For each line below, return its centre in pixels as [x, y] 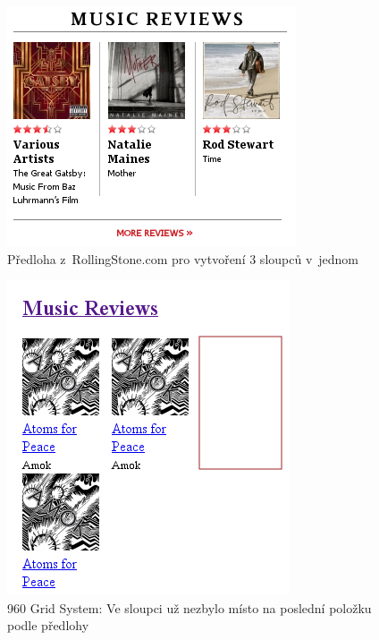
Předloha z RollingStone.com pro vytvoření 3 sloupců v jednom [183, 258]
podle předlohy [48, 625]
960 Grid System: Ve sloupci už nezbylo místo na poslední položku [189, 607]
